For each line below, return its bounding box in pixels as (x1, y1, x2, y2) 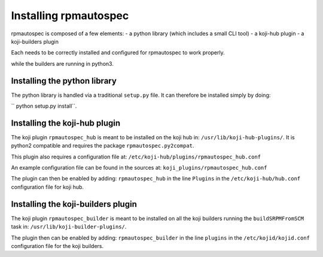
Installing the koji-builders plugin (11, 199, 137, 209)
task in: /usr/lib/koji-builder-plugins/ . (11, 223, 127, 230)
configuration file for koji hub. (11, 183, 84, 191)
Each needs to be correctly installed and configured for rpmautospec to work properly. (11, 49, 226, 56)
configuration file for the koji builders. (11, 242, 104, 249)
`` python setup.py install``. (11, 102, 77, 110)
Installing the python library (11, 75, 117, 86)
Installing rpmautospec (11, 9, 129, 22)
